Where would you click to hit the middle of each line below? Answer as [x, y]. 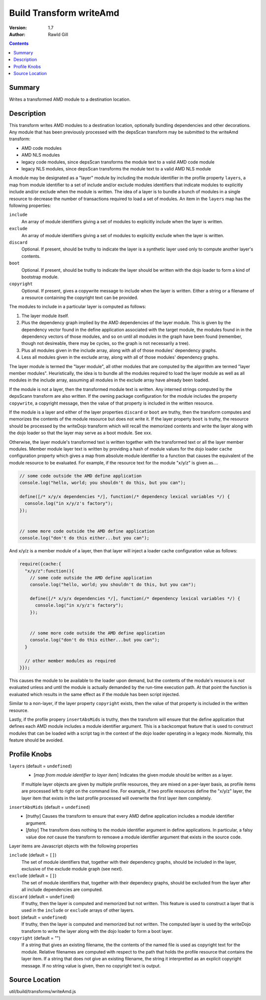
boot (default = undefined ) [38, 917]
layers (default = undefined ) [41, 766]
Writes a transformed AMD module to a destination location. [70, 99]
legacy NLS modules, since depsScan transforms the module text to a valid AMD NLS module [116, 169]
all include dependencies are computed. [62, 890]
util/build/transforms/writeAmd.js [43, 992]
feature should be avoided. [36, 740]
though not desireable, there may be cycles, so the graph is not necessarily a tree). [106, 343]
